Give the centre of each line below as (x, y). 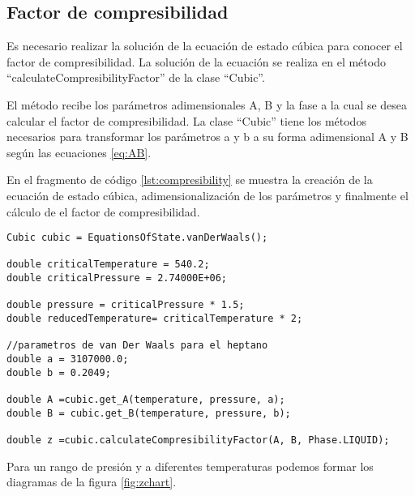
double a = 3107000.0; (68, 359)
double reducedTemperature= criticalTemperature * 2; (155, 319)
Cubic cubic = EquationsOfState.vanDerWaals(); (137, 238)
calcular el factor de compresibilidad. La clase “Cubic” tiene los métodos (186, 120)
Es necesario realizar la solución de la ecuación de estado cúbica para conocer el (205, 46)
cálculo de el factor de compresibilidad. (103, 211)
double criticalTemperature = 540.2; (108, 265)
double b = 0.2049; (59, 372)
